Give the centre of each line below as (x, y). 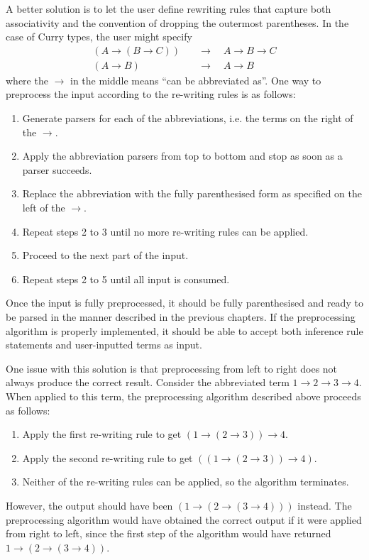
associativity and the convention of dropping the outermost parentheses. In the (177, 22)
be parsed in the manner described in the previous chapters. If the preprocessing (181, 316)
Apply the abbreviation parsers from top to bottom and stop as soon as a (182, 156)
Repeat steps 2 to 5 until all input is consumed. (126, 279)
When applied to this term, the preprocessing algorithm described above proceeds (183, 396)
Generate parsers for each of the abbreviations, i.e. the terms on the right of (188, 118)
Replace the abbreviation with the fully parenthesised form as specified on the (192, 193)
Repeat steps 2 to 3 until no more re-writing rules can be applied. (165, 231)
